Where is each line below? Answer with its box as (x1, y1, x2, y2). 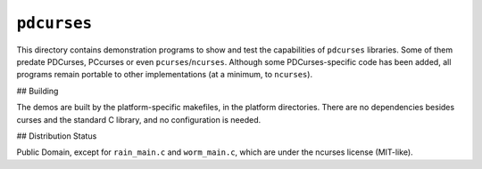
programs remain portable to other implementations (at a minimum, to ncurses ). (16, 69, 312, 80)
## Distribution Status (16, 130, 97, 141)
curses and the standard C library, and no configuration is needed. (16, 114, 262, 125)
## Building (16, 85, 59, 96)
